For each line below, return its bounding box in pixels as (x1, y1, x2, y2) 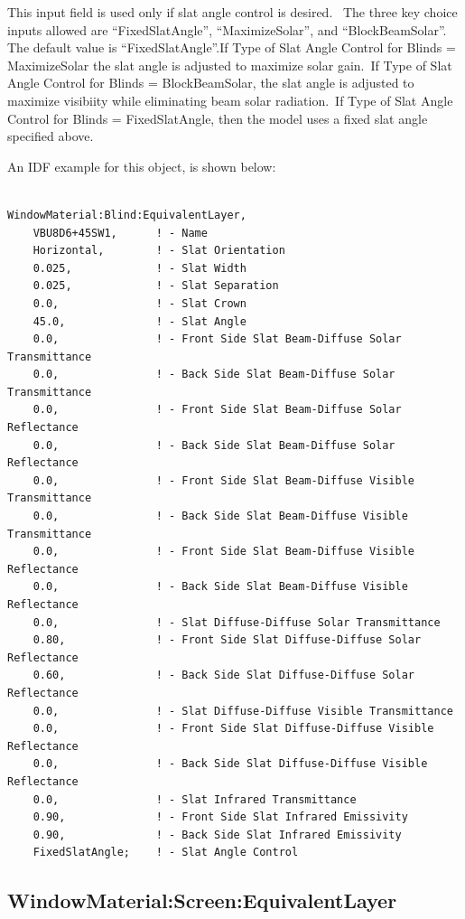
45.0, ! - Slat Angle (33, 314, 246, 328)
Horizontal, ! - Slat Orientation (33, 244, 285, 258)
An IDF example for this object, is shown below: (7, 156, 276, 175)
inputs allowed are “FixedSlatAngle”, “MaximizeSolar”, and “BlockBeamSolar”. (7, 20, 447, 39)
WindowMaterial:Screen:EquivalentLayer (7, 886, 397, 914)
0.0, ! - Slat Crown (33, 296, 246, 310)
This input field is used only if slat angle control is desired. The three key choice (7, 3, 458, 21)
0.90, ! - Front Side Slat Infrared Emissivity (33, 811, 408, 824)
